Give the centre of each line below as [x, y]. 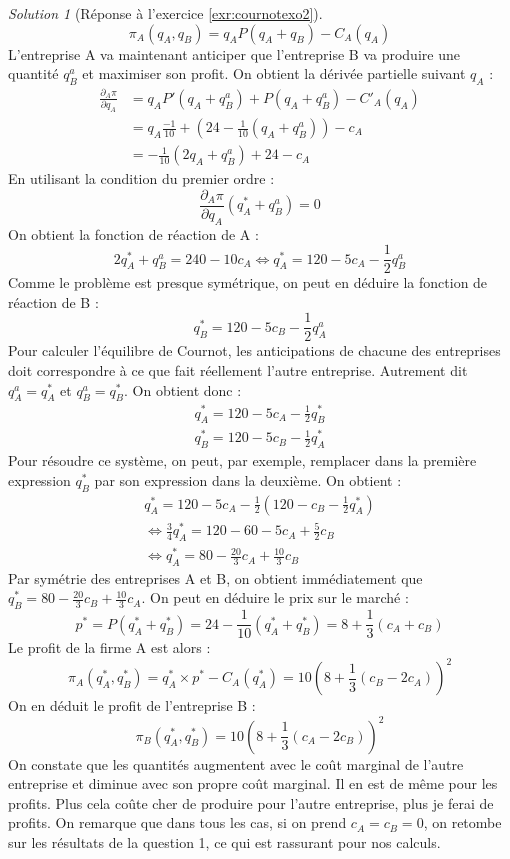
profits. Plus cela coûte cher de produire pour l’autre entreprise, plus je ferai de [251, 802]
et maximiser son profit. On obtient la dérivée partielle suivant [274, 73]
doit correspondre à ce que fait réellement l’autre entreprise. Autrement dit [238, 370]
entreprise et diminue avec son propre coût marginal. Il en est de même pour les [253, 783]
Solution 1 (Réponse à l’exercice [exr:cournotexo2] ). [165, 13]
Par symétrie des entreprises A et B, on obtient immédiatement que [215, 577]
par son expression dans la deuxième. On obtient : [248, 479]
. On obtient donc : [183, 389]
